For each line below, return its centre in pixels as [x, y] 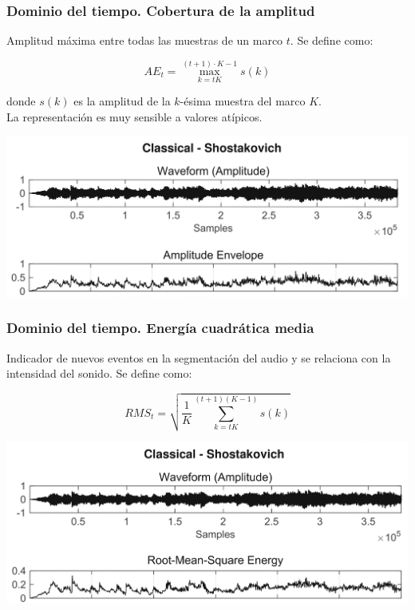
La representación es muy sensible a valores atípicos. [134, 116]
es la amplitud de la [122, 101]
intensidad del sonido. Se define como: [99, 373]
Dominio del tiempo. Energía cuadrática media [160, 328]
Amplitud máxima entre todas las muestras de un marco [145, 40]
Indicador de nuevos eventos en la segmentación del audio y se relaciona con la [199, 357]
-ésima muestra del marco [243, 101]
